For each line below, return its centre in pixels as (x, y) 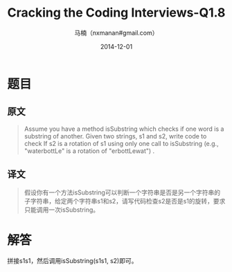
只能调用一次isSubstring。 (62, 210)
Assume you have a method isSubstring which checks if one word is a (124, 129)
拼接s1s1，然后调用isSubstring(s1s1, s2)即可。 (72, 260)
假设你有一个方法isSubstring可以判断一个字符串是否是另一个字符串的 (122, 192)
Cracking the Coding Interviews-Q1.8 (116, 13)
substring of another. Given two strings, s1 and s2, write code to (115, 136)
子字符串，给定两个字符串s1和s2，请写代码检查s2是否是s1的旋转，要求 (125, 201)
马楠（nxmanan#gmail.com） (116, 33)
